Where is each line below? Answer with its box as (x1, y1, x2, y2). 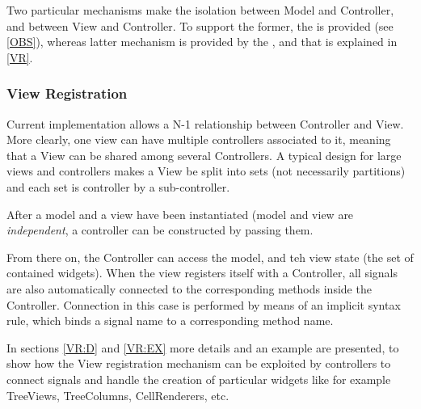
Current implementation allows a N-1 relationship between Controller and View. (6, 115, 404, 132)
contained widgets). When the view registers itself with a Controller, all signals (6, 264, 398, 281)
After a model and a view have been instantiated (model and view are (6, 205, 354, 222)
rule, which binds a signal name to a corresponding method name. (6, 312, 334, 329)
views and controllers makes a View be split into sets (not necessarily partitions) (6, 162, 406, 179)
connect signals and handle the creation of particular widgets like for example (6, 370, 391, 387)
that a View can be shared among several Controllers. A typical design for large (6, 146, 402, 163)
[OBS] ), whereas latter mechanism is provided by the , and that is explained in (6, 33, 398, 50)
